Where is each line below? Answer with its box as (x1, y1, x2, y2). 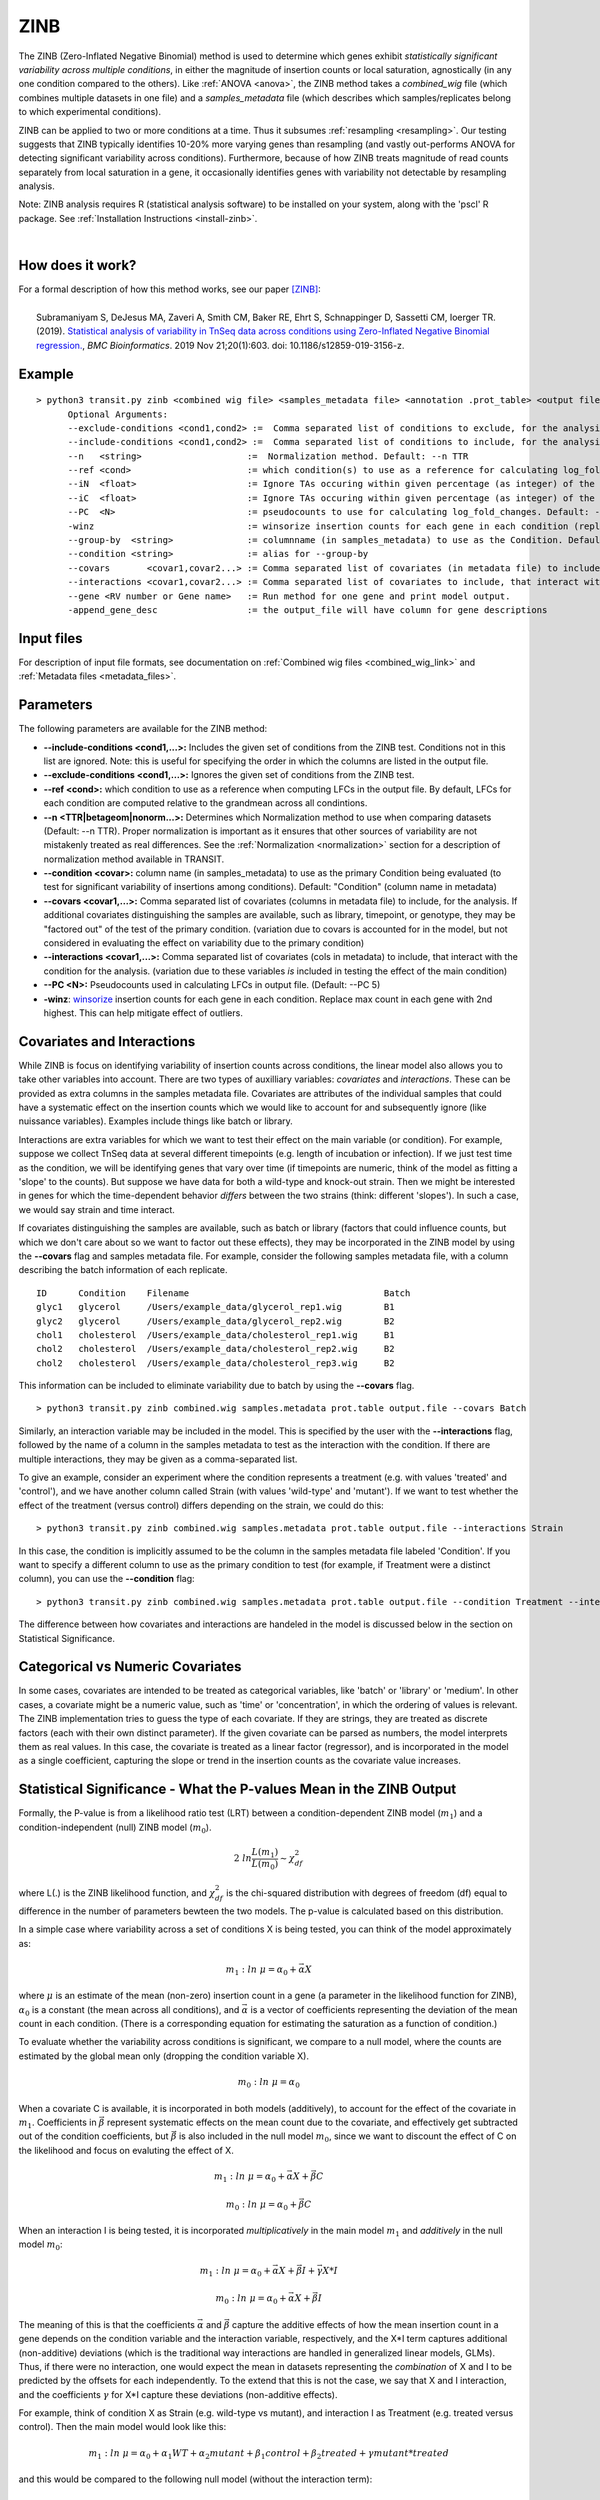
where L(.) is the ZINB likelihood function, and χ (18, 1887, 215, 1899)
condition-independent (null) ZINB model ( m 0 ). (18, 1821, 212, 1835)
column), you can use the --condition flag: (18, 1573, 195, 1585)
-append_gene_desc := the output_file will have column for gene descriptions (67, 604, 548, 615)
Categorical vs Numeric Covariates (18, 1658, 242, 1675)
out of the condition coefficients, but (18, 2130, 169, 2142)
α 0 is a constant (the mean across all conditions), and (18, 2003, 240, 2018)
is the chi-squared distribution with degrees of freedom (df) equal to (226, 1887, 508, 1899)
